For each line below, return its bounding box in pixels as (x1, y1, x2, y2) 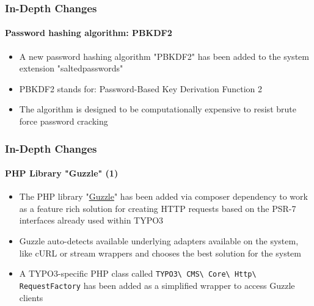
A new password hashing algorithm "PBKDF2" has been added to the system (19, 49, 309, 62)
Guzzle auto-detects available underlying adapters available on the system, (19, 235, 299, 247)
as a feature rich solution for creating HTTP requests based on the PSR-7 (19, 202, 296, 214)
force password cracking (19, 115, 108, 128)
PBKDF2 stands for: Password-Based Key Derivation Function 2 (19, 82, 262, 95)
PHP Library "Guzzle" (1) (5, 167, 119, 180)
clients (19, 291, 43, 304)
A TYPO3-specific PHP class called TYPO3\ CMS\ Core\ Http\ (19, 267, 257, 280)
